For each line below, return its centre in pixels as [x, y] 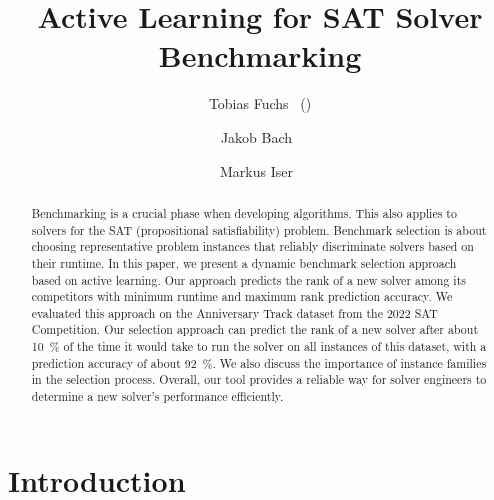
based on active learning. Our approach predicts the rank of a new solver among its [248, 279]
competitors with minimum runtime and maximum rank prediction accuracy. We [242, 296]
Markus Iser [256, 170]
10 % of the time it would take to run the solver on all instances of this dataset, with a [259, 346]
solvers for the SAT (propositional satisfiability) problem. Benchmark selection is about [259, 229]
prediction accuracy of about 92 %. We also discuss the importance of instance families [259, 362]
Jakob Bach [256, 136]
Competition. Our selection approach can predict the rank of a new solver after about [255, 329]
